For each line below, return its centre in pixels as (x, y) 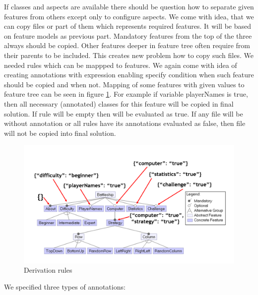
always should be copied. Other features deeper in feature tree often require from (127, 45)
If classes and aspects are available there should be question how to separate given (129, 6)
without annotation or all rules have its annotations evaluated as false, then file (125, 123)
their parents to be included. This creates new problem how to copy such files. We (129, 55)
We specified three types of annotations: (65, 287)
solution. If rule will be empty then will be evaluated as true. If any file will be (124, 113)
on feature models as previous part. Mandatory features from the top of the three (128, 35)
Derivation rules (48, 270)
